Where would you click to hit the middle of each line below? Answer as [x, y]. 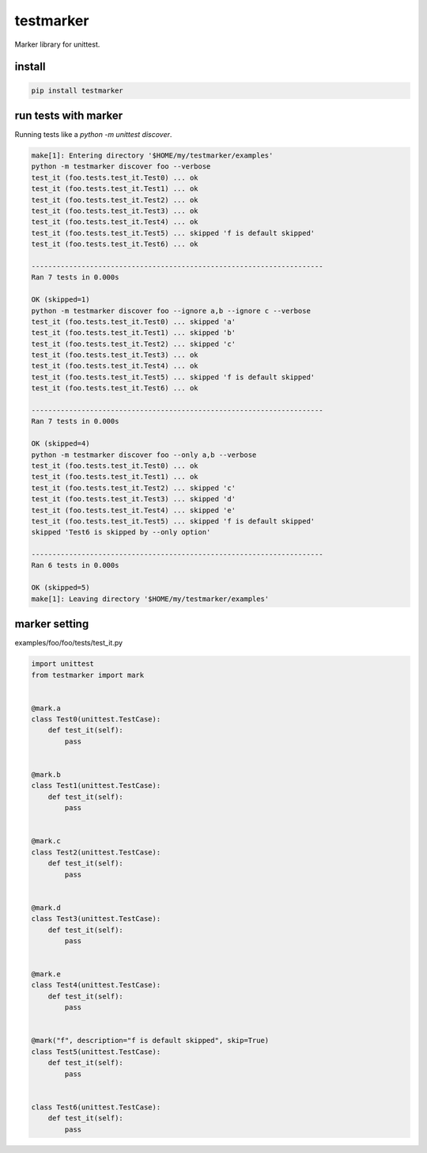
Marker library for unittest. [57, 44]
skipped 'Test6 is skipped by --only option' [121, 532]
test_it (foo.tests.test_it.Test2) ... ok [115, 200]
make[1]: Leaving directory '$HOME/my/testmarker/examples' [150, 599]
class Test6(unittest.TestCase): [96, 1107]
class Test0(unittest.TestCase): [96, 719]
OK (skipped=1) [60, 300]
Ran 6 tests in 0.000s [75, 565]
